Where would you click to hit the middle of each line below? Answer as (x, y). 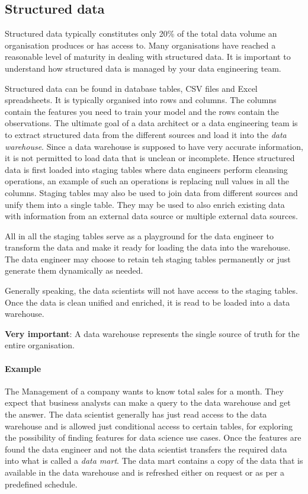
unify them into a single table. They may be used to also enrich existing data (145, 204)
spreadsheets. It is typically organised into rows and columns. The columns (141, 100)
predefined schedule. (41, 484)
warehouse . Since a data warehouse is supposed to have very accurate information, (154, 146)
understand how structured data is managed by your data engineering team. (143, 68)
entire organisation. (40, 345)
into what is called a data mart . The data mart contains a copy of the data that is (154, 461)
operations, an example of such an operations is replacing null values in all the (147, 181)
